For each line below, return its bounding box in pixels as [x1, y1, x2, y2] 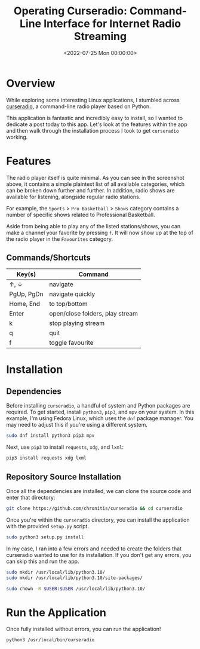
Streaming [73, 30, 127, 43]
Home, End [9, 300, 41, 308]
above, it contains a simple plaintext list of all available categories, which [6, 180, 185, 188]
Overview [6, 76, 56, 90]
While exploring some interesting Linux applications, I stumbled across [6, 96, 180, 103]
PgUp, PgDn [9, 290, 44, 298]
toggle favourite [49, 339, 94, 347]
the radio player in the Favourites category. [6, 235, 113, 243]
